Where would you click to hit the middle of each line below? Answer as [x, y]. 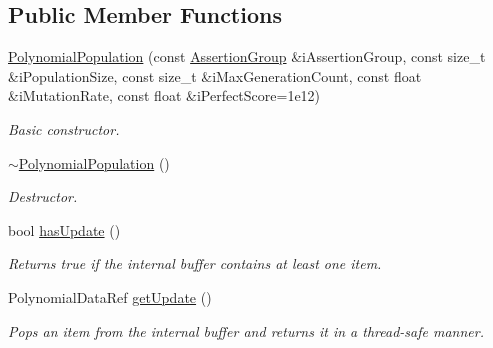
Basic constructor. [64, 128]
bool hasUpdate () [64, 229]
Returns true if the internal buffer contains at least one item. [195, 263]
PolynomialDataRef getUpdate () [110, 296]
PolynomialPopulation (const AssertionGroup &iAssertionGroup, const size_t [247, 56]
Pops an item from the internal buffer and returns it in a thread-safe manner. [246, 330]
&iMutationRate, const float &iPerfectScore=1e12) [164, 95]
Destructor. [43, 196]
